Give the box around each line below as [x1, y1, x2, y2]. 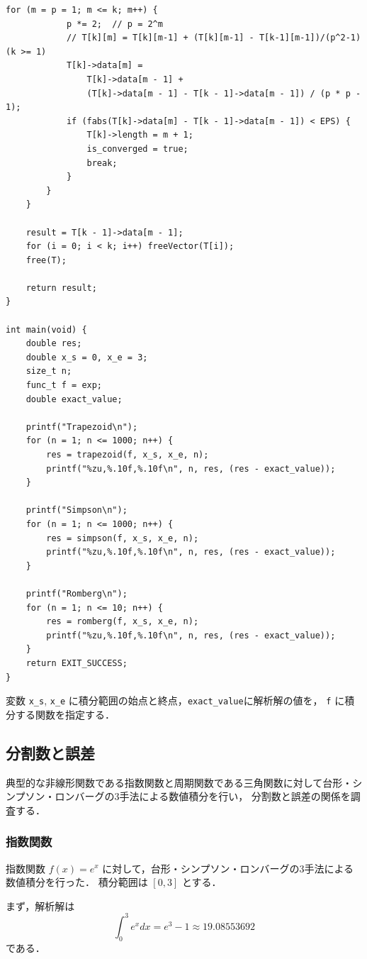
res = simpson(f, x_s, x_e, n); [46, 533, 199, 543]
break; [86, 157, 118, 168]
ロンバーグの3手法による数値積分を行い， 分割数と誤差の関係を [55, 789, 351, 804]
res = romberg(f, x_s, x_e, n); [46, 616, 199, 627]
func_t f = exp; [26, 380, 103, 391]
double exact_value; [26, 394, 123, 404]
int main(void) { [6, 324, 87, 335]
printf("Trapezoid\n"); [26, 421, 138, 432]
